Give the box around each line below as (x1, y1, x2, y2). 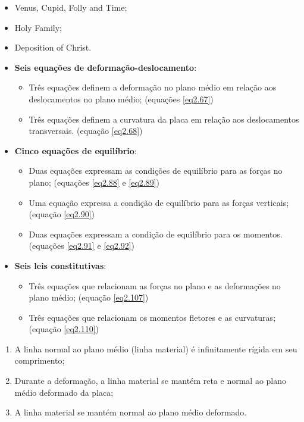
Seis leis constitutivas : (14, 259, 106, 271)
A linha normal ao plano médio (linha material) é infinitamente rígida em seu (14, 342, 297, 355)
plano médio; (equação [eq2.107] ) (29, 291, 149, 304)
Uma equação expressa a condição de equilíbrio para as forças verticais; (29, 196, 289, 208)
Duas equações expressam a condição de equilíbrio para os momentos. (29, 227, 283, 240)
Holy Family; (14, 21, 62, 33)
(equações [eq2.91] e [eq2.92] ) (29, 239, 135, 252)
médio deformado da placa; (14, 386, 114, 398)
